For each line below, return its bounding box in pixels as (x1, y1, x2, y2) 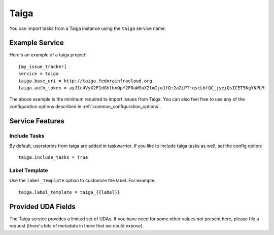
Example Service (9, 39, 64, 47)
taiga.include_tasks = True (18, 155, 88, 160)
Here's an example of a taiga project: (9, 52, 87, 58)
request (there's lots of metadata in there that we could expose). (9, 223, 144, 229)
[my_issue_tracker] (18, 63, 67, 70)
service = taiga (18, 71, 59, 77)
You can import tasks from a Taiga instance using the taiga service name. (9, 25, 166, 31)
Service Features (9, 117, 64, 125)
